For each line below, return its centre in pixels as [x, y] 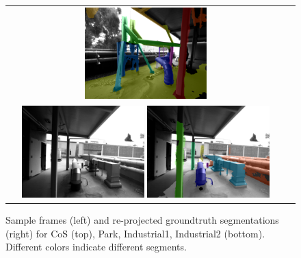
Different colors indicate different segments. [96, 247]
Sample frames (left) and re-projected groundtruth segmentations [142, 219]
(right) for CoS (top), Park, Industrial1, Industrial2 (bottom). [135, 233]
